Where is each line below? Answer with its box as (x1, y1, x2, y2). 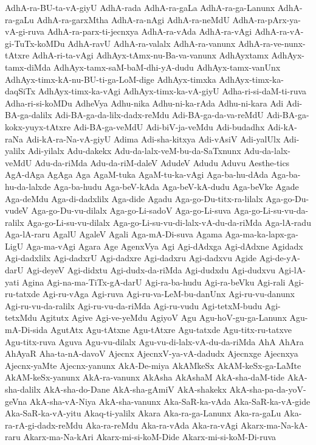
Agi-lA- (278, 264, 306, 276)
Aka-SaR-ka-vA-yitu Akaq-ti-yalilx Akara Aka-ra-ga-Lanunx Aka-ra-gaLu (5, 407, 281, 419)
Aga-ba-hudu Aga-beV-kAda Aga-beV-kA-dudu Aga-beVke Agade (53, 180, 299, 192)
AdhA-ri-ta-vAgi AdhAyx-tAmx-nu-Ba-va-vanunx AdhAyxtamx (32, 49, 269, 61)
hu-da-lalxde (5, 180, 51, 192)
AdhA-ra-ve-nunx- (238, 37, 306, 49)
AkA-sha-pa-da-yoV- (229, 383, 306, 395)
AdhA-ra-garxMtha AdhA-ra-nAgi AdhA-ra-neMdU (36, 13, 230, 26)
